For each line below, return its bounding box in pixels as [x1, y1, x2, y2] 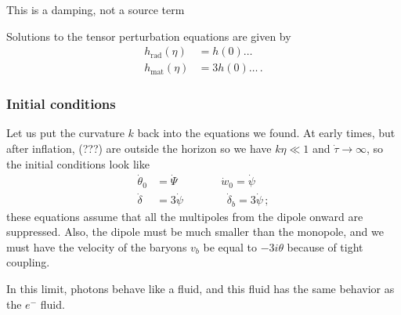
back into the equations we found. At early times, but [137, 125, 396, 141]
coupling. [6, 254, 50, 270]
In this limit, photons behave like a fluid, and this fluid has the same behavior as [6, 281, 395, 297]
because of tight [287, 238, 363, 255]
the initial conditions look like [6, 155, 150, 172]
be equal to [203, 238, 257, 255]
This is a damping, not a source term [6, 2, 185, 17]
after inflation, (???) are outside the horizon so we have [6, 140, 272, 157]
